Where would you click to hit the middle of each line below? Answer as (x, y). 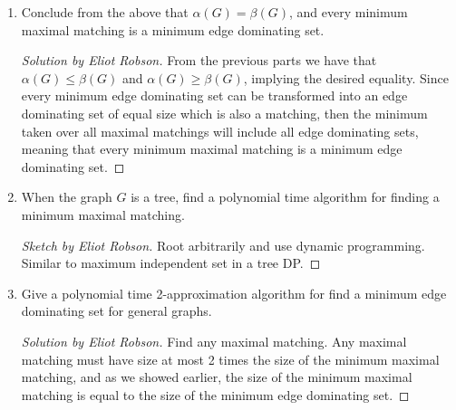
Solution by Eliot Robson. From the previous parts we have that (199, 60)
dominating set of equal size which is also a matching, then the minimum (224, 113)
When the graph (67, 197)
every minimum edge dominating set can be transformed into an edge (214, 95)
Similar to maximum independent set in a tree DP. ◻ (171, 263)
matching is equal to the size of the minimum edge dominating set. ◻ (215, 394)
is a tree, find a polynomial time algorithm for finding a (285, 197)
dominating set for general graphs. (116, 311)
